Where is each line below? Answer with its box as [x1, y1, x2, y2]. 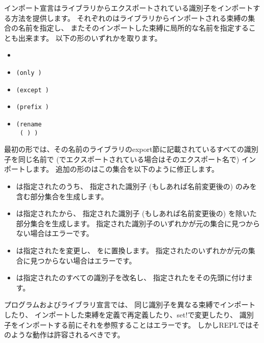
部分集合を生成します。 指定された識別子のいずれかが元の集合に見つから [16, 218, 260, 228]
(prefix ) [16, 103, 49, 111]
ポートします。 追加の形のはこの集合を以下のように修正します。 [4, 164, 219, 174]
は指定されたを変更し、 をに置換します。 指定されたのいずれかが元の [16, 245, 248, 255]
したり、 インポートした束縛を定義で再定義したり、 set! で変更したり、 [4, 309, 238, 320]
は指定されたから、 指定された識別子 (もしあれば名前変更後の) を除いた [16, 208, 257, 219]
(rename [16, 120, 42, 128]
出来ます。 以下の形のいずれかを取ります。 [18, 32, 162, 43]
